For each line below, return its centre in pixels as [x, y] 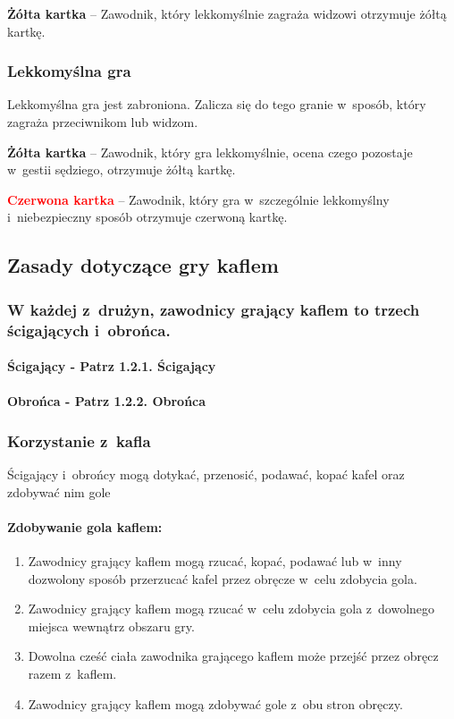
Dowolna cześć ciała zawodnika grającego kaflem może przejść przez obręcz [233, 656]
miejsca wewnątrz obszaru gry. [111, 626]
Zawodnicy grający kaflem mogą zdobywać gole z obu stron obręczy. [215, 703]
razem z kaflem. [72, 674]
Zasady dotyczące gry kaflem [143, 265]
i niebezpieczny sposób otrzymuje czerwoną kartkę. [147, 217]
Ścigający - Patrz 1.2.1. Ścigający [112, 366]
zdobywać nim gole [59, 491]
